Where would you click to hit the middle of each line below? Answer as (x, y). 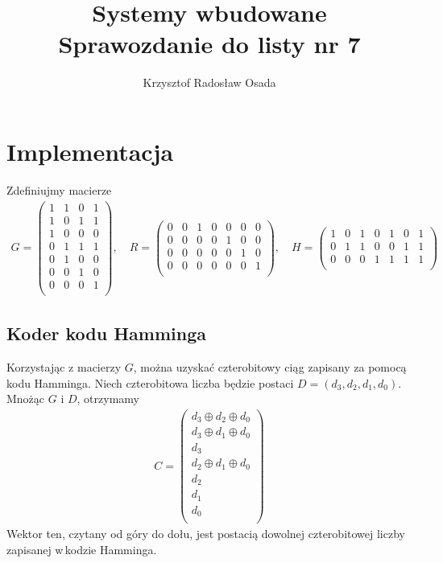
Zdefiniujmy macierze (59, 189)
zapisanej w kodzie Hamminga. (82, 549)
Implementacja (90, 151)
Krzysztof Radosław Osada (209, 82)
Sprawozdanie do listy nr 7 (209, 44)
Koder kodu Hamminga (106, 333)
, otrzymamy (108, 399)
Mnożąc (26, 399)
